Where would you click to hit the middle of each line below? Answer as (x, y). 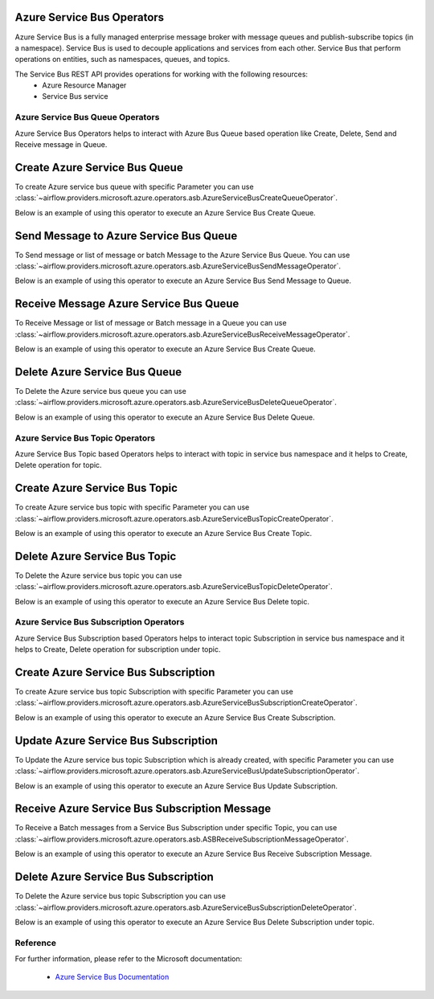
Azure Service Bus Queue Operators (87, 117)
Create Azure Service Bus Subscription (115, 672)
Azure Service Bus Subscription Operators (100, 622)
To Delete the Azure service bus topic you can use (98, 575)
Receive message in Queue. (61, 144)
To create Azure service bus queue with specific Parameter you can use (134, 186)
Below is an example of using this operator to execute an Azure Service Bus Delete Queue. (165, 417)
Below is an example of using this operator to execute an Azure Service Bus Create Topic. (164, 533)
